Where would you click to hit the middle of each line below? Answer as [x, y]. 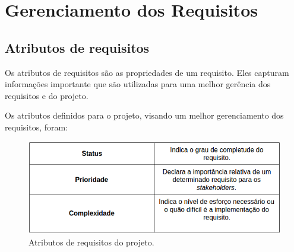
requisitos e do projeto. [47, 95]
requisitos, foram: [37, 127]
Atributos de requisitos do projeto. [91, 242]
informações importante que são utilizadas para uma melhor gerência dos [138, 84]
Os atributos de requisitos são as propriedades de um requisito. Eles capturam [147, 72]
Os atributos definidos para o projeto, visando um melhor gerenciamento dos [144, 115]
